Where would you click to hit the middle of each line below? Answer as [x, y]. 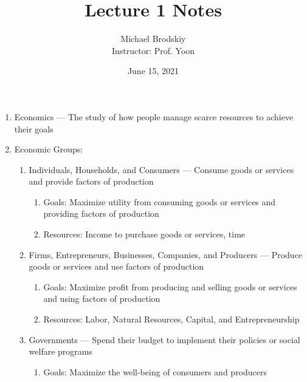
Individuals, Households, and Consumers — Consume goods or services [161, 169]
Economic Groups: [49, 149]
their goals [34, 128]
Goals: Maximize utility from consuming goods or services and [160, 201]
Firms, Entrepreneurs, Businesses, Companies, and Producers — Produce [166, 254]
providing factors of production [101, 213]
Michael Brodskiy [153, 39]
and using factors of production [102, 298]
